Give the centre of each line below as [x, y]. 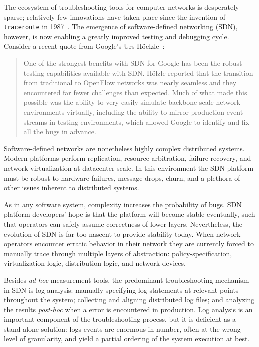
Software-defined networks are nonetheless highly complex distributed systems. [124, 148]
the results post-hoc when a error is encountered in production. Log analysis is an [128, 309]
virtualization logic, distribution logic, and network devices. [95, 263]
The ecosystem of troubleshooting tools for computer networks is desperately [122, 7]
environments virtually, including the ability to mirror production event [133, 112]
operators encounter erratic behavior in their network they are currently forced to [129, 244]
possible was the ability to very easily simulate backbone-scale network [132, 102]
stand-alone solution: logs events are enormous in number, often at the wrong [122, 329]
